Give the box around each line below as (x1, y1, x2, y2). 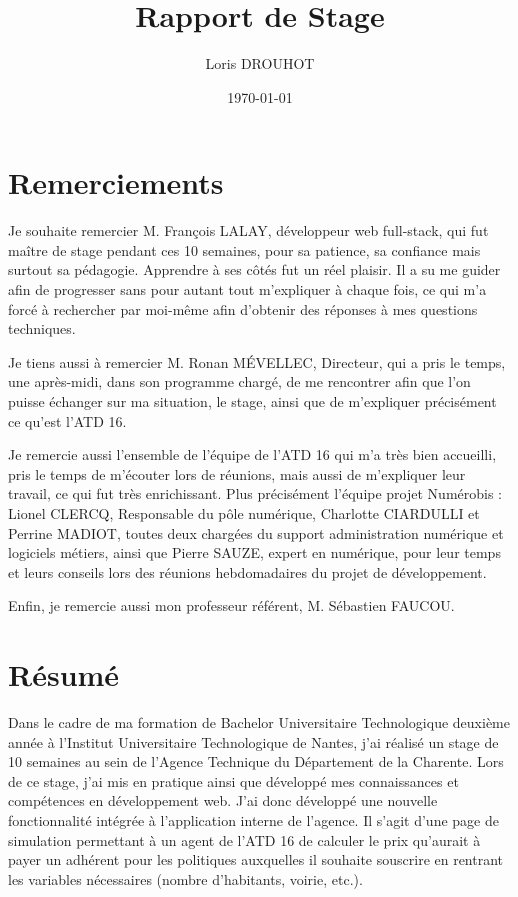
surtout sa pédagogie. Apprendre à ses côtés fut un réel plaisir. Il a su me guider (8, 259, 501, 280)
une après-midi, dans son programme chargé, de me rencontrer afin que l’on (8, 371, 471, 392)
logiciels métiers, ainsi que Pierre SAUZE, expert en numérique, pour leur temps (8, 542, 501, 563)
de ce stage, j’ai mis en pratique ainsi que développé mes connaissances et (8, 770, 459, 791)
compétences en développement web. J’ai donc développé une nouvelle (8, 790, 438, 811)
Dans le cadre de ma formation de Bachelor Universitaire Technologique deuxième (8, 712, 510, 733)
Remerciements (8, 162, 224, 203)
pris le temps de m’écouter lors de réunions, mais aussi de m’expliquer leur (8, 463, 466, 484)
